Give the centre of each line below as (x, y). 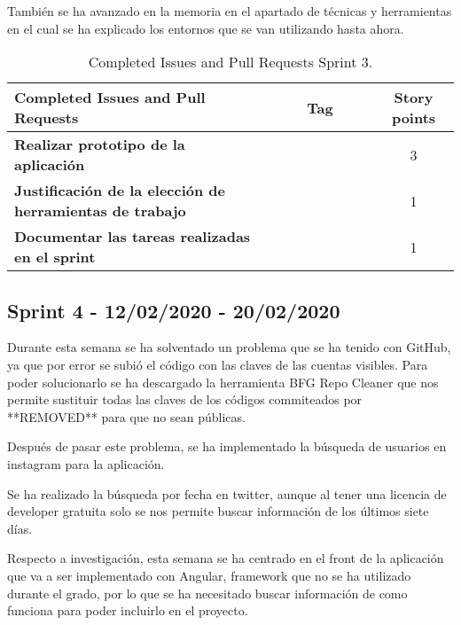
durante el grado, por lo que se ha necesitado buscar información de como (207, 593)
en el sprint (55, 257)
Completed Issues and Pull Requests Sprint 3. (230, 62)
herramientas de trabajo (100, 211)
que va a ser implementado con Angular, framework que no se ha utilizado (209, 575)
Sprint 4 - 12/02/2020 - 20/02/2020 (174, 310)
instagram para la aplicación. (86, 463)
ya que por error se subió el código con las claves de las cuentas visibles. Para (218, 364)
